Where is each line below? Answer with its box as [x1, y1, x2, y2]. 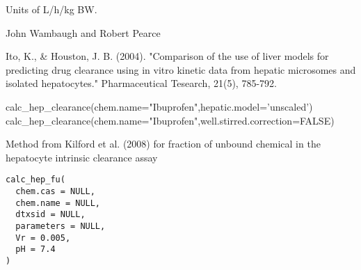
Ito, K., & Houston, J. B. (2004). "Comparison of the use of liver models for [6, 49, 329, 63]
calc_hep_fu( [6, 175, 65, 185]
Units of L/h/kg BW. [6, 2, 97, 16]
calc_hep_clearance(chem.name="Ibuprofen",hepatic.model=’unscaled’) [6, 99, 313, 113]
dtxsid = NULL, [15, 209, 86, 220]
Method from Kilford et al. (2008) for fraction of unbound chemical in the [6, 136, 321, 151]
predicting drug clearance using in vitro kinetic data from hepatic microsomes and [6, 62, 356, 77]
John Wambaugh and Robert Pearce [6, 25, 161, 40]
